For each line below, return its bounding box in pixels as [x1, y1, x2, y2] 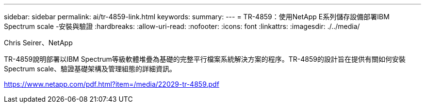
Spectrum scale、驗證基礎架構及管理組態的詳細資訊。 [4, 65, 176, 73]
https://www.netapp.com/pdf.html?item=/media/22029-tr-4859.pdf [4, 80, 219, 88]
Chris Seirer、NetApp [4, 39, 73, 47]
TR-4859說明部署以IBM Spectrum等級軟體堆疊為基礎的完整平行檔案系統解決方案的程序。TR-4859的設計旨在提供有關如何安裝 [4, 55, 406, 63]
